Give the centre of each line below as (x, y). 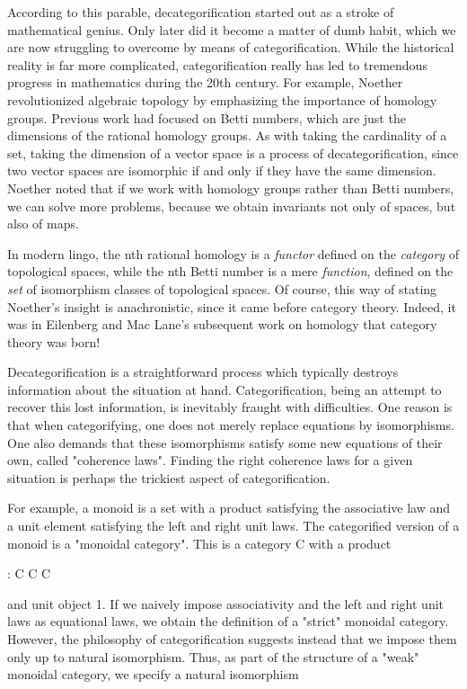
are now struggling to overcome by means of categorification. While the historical (231, 47)
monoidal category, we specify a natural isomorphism (153, 674)
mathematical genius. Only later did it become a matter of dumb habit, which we (232, 29)
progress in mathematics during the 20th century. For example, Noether (205, 82)
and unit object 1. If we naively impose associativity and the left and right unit (226, 603)
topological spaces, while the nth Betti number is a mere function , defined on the (230, 271)
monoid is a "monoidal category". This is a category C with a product (199, 543)
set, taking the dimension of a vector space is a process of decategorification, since (233, 152)
